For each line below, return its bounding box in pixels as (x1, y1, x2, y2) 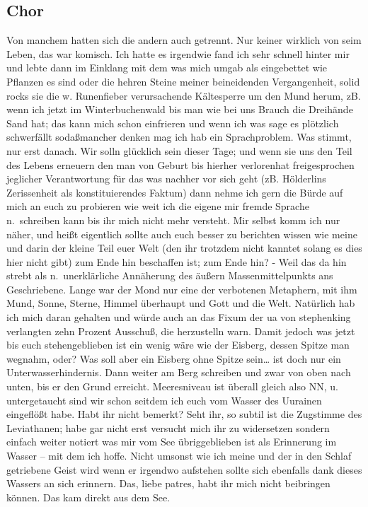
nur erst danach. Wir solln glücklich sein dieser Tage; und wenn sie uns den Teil (6, 143, 352, 158)
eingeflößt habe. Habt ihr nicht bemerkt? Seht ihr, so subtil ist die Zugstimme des (6, 407, 362, 421)
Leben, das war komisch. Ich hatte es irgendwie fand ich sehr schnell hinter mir (6, 46, 350, 61)
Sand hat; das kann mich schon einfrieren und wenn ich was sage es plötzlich (6, 115, 339, 130)
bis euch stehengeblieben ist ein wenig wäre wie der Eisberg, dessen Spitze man (6, 337, 350, 352)
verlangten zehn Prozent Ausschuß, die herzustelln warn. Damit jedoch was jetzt (6, 323, 355, 338)
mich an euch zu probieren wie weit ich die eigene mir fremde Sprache (6, 199, 309, 214)
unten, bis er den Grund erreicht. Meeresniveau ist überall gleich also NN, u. (6, 379, 338, 394)
